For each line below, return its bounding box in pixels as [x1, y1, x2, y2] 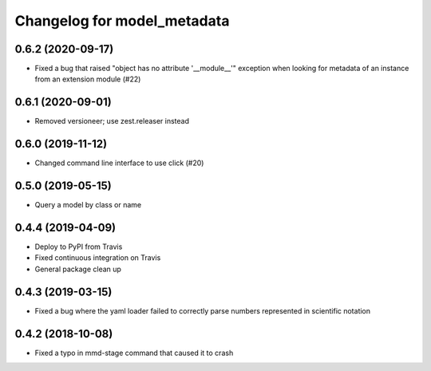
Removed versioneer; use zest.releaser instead [34, 116, 190, 126]
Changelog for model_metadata [14, 12, 230, 30]
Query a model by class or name [34, 200, 142, 210]
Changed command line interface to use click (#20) [34, 158, 204, 168]
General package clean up [34, 264, 121, 274]
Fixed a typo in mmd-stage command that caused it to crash [34, 348, 234, 357]
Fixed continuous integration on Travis [34, 253, 161, 262]
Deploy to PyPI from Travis [34, 242, 123, 251]
